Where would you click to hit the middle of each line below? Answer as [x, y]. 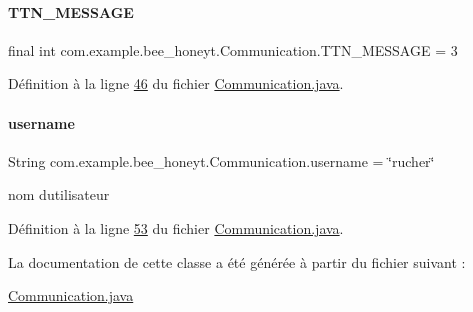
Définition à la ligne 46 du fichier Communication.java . [176, 83]
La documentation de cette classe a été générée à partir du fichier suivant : [237, 261]
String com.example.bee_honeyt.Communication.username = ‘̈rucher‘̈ [221, 160]
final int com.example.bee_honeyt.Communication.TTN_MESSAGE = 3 [233, 49]
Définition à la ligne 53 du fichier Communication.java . [176, 227]
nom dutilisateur [59, 194]
